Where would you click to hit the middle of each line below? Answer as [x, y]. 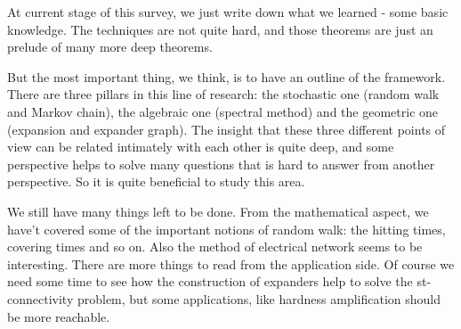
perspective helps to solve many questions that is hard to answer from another [221, 164]
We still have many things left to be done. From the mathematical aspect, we [218, 211]
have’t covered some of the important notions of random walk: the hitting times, [226, 229]
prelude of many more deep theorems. [110, 47]
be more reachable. [59, 316]
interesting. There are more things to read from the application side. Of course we [231, 263]
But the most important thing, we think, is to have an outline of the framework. [226, 76]
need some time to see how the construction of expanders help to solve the [210, 281]
